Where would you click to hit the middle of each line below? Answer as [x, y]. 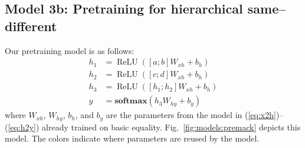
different [31, 26]
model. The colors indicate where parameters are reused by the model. [132, 138]
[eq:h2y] [22, 127]
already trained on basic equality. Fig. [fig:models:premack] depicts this [171, 127]
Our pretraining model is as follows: [70, 50]
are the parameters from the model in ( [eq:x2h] [191, 115]
